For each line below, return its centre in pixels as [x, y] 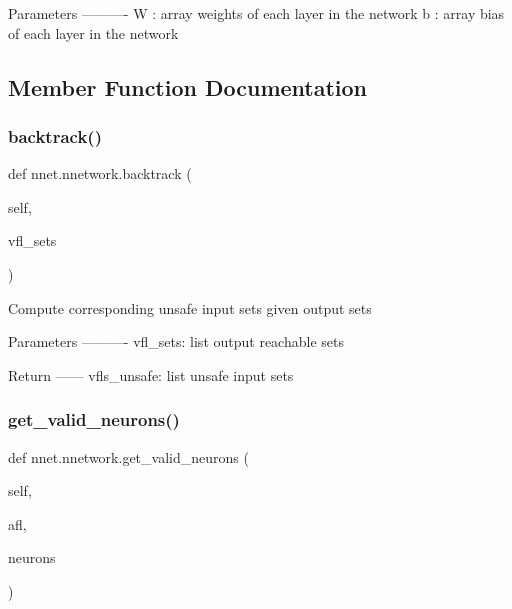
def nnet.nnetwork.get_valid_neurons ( [128, 456]
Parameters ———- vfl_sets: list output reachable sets [176, 341]
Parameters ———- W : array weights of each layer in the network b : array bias [256, 13]
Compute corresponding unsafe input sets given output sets [190, 307]
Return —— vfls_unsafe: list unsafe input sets [151, 374]
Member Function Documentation [188, 86]
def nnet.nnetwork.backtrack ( [100, 173]
